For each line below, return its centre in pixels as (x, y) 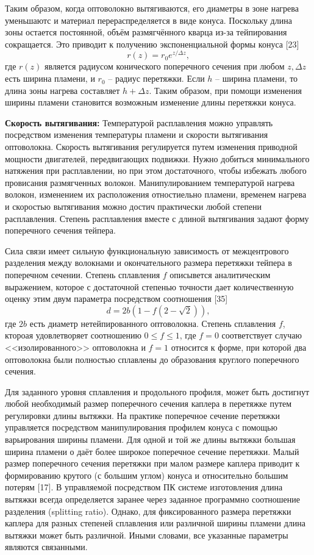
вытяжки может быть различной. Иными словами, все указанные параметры (147, 535)
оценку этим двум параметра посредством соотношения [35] (116, 299)
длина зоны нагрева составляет (62, 90)
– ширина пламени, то (257, 78)
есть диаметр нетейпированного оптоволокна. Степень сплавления (153, 323)
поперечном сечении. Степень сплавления (83, 274)
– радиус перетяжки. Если (156, 78)
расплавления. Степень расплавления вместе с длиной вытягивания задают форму (157, 218)
